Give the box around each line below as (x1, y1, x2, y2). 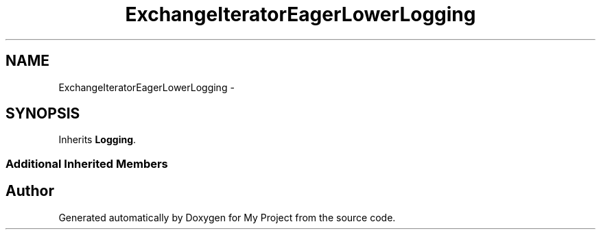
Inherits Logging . (58, 134, 137, 146)
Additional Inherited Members (5, 156, 168, 171)
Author (5, 182, 54, 200)
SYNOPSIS (5, 105, 80, 123)
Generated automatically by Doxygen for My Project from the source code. (58, 211, 396, 223)
